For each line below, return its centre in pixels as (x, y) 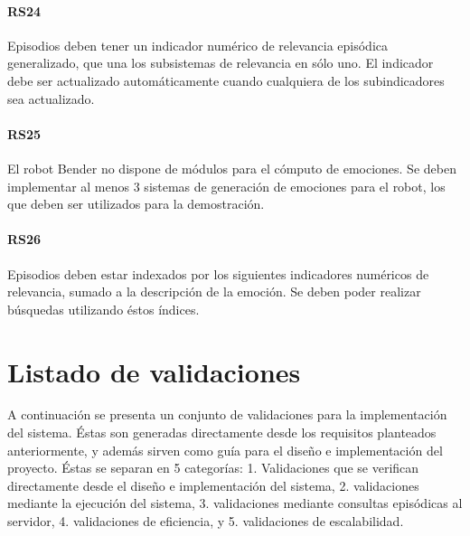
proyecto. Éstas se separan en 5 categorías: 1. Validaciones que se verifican (213, 468)
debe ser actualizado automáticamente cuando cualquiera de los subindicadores (226, 80)
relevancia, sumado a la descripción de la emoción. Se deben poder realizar (214, 292)
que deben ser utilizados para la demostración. (136, 204)
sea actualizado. (51, 98)
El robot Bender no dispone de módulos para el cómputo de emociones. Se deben (232, 168)
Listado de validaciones (154, 371)
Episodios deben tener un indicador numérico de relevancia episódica (197, 45)
